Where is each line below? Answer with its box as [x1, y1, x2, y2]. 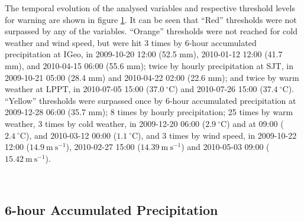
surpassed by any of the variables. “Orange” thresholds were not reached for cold [5, 25, 297, 37]
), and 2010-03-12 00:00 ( [25, 129, 117, 141]
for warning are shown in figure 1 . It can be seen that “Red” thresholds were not [5, 13, 297, 25]
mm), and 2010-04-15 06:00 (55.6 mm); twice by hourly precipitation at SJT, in [5, 59, 293, 71]
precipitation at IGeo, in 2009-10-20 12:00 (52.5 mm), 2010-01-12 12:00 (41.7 [5, 48, 283, 60]
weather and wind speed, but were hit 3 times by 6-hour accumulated [5, 36, 257, 48]
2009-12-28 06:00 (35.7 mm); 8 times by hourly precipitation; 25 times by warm [5, 106, 293, 118]
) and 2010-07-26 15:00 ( [174, 83, 263, 95]
